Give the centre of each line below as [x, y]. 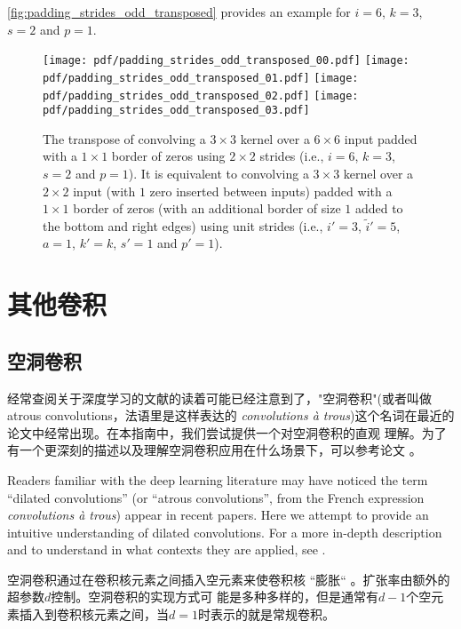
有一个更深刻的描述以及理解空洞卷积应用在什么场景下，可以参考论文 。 [215, 450]
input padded [381, 138]
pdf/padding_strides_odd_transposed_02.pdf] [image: [201, 96]
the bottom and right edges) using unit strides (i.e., [183, 225]
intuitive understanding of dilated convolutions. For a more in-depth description [225, 532]
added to [379, 208]
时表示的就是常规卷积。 [266, 614]
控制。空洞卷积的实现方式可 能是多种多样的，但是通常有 [215, 597]
